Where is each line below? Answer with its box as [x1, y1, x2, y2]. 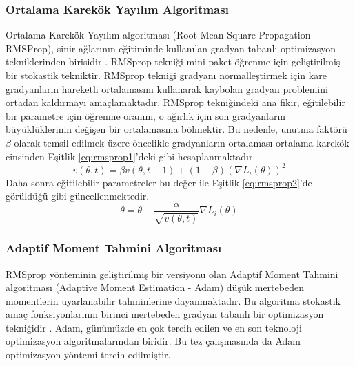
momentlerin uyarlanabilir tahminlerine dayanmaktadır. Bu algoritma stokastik [6, 293, 341, 308]
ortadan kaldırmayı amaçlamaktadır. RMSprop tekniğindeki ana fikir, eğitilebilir [6, 95, 345, 109]
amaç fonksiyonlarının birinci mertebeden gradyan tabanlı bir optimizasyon [6, 307, 324, 321]
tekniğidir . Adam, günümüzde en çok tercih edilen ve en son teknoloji [6, 320, 302, 334]
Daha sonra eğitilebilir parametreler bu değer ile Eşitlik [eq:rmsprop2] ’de [6, 175, 312, 189]
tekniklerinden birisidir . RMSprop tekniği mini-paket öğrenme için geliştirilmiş [6, 54, 341, 69]
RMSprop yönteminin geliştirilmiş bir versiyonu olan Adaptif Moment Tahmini [6, 266, 338, 281]
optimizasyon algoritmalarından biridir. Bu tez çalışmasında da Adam [6, 334, 301, 348]
